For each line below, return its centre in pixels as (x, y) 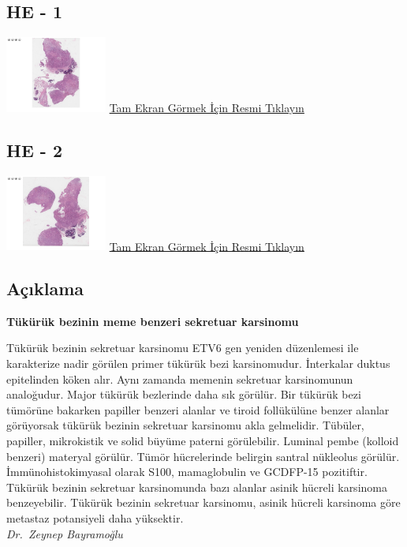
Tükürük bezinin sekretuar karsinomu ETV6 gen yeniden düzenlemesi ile (183, 348)
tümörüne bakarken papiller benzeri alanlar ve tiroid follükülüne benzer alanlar (198, 409)
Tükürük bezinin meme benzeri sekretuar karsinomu (153, 321)
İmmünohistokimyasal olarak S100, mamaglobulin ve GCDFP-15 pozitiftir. (187, 472)
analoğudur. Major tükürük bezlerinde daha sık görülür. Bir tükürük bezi (184, 394)
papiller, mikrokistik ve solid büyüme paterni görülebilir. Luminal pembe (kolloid (203, 440)
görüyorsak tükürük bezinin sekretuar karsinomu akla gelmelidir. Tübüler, (185, 425)
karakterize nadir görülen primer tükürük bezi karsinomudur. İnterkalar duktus (198, 363)
